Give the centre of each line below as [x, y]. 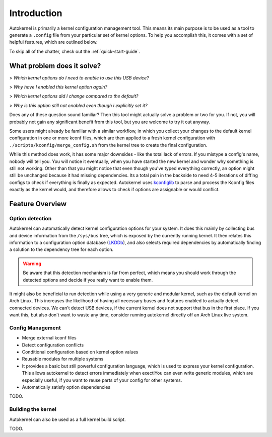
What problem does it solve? [55, 66]
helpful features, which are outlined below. [53, 42]
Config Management [35, 328]
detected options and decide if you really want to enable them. [88, 280]
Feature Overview [38, 204]
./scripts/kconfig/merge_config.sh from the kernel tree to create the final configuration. [108, 145]
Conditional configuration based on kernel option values [80, 352]
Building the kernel [33, 409]
